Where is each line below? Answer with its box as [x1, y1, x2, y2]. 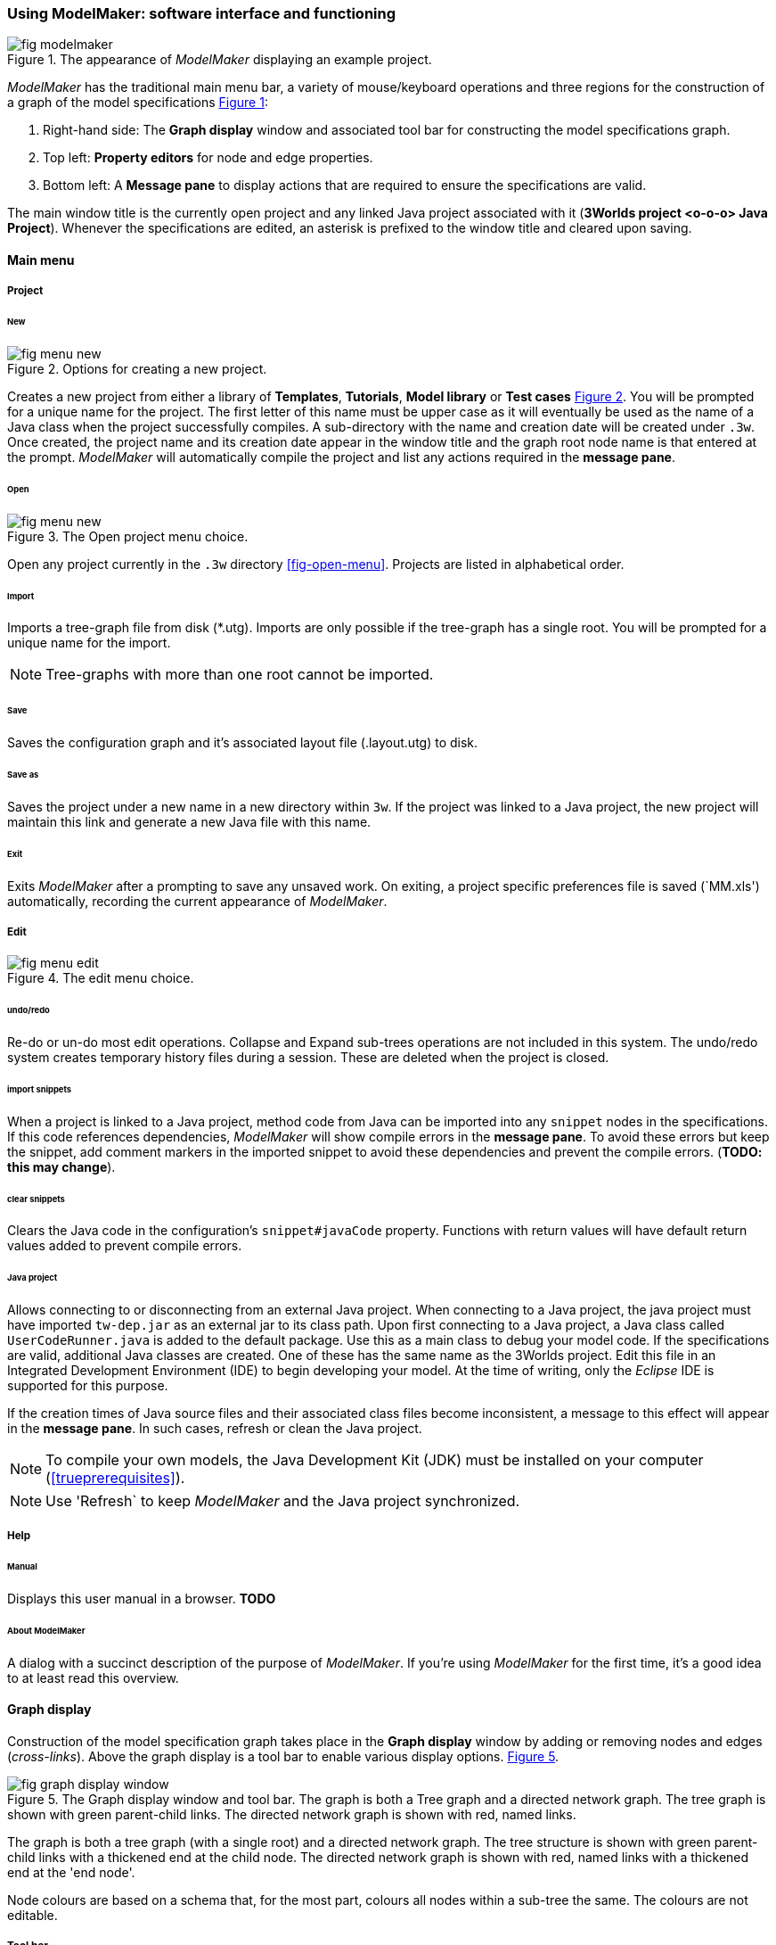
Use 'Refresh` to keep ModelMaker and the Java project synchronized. [45, 1492, 520, 1511]
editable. [7, 1908, 58, 1924]
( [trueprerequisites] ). [45, 1469, 185, 1488]
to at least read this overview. [7, 1669, 179, 1685]
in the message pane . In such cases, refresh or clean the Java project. [7, 1421, 422, 1437]
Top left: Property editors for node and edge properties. [43, 150, 373, 166]
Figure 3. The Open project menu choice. [7, 528, 249, 544]
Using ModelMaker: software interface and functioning [7, 4, 396, 22]
